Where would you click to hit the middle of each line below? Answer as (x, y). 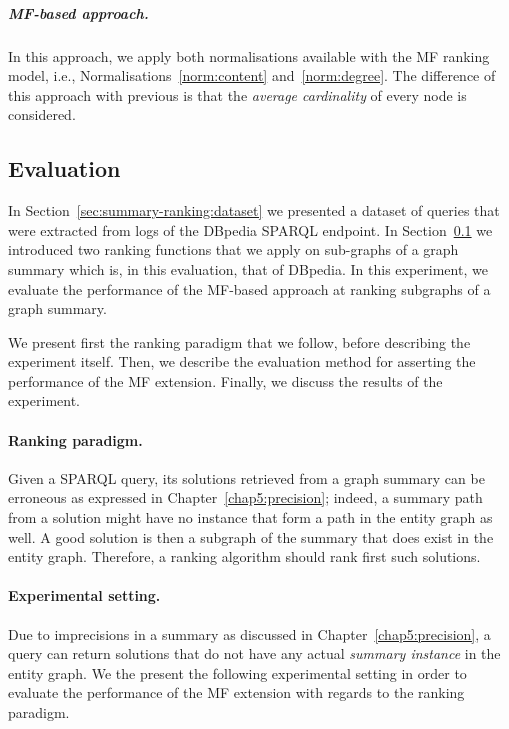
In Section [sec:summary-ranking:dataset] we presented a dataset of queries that (254, 210)
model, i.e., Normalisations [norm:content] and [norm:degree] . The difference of (252, 75)
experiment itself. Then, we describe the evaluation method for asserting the (242, 361)
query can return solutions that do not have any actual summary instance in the (254, 653)
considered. (42, 114)
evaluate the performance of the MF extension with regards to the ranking (236, 692)
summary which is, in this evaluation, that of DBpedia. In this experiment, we (248, 268)
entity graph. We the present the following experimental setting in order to (237, 672)
